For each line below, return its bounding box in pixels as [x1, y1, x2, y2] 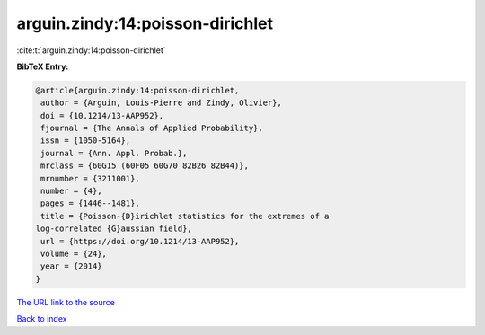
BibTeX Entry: [16, 61, 69, 72]
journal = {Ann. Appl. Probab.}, [40, 148, 188, 158]
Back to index [16, 313, 67, 324]
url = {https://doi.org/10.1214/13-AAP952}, [40, 236, 240, 246]
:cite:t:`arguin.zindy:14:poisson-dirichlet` [16, 45, 166, 56]
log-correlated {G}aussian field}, [35, 224, 192, 234]
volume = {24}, [40, 249, 108, 259]
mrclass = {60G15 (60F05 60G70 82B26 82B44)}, [40, 161, 249, 171]
